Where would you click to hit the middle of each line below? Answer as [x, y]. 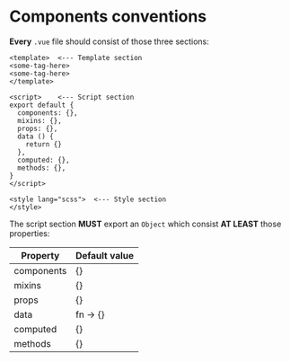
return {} [44, 144]
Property [40, 255]
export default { [42, 105]
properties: [30, 233]
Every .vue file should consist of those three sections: [109, 41]
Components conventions [108, 17]
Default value [105, 255]
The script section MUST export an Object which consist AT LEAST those [145, 224]
